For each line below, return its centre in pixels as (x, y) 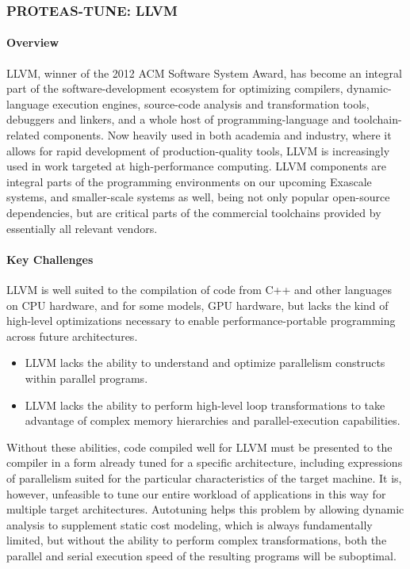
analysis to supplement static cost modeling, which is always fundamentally (190, 524)
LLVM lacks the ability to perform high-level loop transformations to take (205, 405)
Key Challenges (50, 259)
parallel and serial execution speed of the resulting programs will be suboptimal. (201, 555)
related (23, 135)
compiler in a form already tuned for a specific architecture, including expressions (205, 462)
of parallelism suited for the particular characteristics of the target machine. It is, (204, 477)
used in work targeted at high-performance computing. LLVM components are (197, 166)
